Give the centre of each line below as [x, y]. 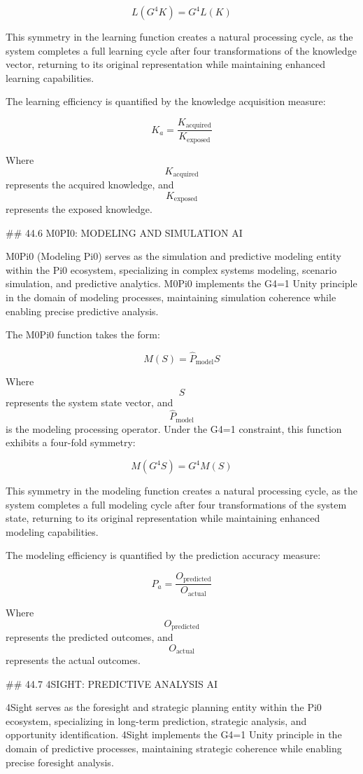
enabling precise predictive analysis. [82, 311]
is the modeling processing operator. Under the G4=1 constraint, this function [174, 428]
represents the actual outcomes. [73, 660]
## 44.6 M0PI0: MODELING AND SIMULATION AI [124, 232]
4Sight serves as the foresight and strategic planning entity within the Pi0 [164, 707]
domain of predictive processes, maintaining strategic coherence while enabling [174, 748]
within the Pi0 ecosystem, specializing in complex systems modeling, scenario [171, 269]
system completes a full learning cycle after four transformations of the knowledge [181, 50]
